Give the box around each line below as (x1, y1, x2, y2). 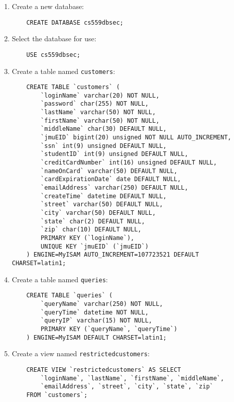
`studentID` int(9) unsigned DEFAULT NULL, (41, 150, 188, 158)
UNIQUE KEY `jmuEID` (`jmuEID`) (41, 243, 149, 250)
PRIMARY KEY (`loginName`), (41, 234, 135, 242)
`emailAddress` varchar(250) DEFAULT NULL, (41, 184, 188, 192)
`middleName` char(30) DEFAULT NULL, (41, 125, 167, 133)
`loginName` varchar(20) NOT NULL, (41, 92, 160, 99)
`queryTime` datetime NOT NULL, (41, 308, 149, 316)
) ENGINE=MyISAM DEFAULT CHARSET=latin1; (26, 334, 167, 341)
